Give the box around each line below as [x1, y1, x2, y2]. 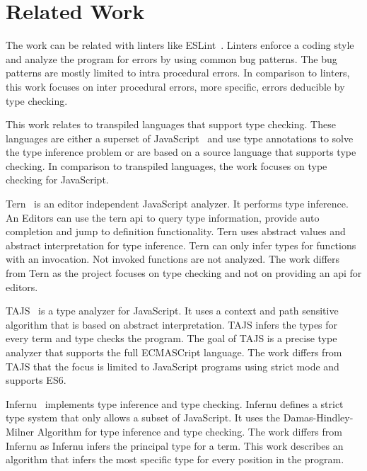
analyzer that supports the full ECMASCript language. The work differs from [6, 345, 342, 359]
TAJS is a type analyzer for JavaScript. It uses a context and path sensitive [6, 303, 339, 318]
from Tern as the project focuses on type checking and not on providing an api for [6, 266, 362, 280]
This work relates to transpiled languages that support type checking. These [6, 117, 336, 132]
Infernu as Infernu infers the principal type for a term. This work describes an [6, 438, 344, 453]
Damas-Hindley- [283, 410, 354, 425]
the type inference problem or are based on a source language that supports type [6, 144, 356, 159]
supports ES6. [6, 373, 66, 387]
